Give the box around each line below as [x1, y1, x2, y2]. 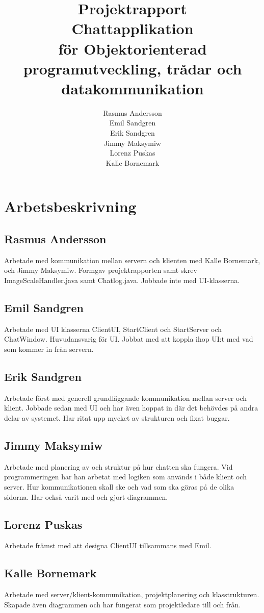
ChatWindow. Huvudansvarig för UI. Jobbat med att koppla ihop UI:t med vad [4, 334, 253, 344]
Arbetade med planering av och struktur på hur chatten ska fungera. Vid [4, 461, 233, 472]
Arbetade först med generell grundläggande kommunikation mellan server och [4, 392, 247, 403]
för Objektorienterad [58, 38, 207, 59]
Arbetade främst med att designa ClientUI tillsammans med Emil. [4, 540, 212, 551]
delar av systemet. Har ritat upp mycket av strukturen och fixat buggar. [4, 412, 230, 423]
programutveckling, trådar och [23, 58, 242, 79]
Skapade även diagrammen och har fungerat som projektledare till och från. [4, 599, 241, 609]
